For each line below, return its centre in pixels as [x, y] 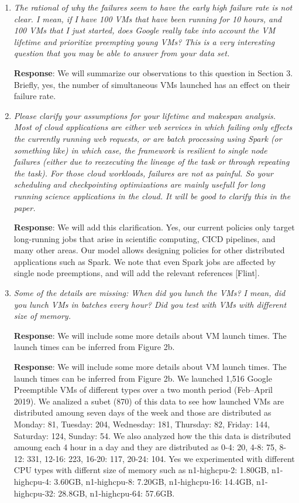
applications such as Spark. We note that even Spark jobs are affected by [145, 261]
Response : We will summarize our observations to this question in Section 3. [153, 72]
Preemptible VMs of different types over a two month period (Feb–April [143, 390]
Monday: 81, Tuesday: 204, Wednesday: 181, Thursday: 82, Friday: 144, [142, 424]
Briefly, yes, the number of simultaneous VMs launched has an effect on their [152, 84]
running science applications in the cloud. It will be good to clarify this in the [152, 196]
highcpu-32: [35, 493]
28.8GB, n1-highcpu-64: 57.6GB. [116, 493]
